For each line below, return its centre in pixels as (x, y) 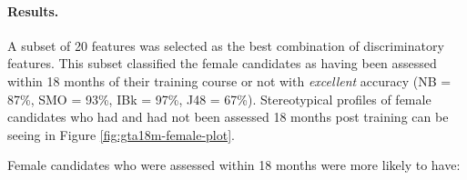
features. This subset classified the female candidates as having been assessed (222, 63)
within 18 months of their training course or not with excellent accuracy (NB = (229, 80)
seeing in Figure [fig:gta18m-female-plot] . (122, 134)
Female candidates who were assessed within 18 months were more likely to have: (234, 165)
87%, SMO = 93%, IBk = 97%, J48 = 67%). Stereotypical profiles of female (219, 99)
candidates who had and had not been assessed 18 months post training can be (228, 117)
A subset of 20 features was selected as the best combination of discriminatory (226, 45)
